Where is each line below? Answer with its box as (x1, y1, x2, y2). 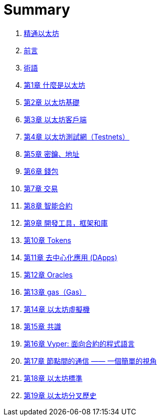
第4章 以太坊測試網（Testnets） (24, 132, 130, 141)
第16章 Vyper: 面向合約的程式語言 (24, 339, 135, 348)
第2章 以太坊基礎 (24, 97, 80, 107)
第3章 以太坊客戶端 (24, 115, 87, 124)
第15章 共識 (24, 322, 61, 331)
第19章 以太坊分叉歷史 (24, 391, 97, 400)
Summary (4, 1, 70, 18)
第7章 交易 (24, 184, 58, 193)
